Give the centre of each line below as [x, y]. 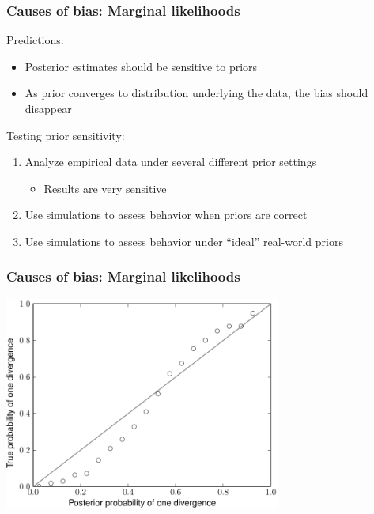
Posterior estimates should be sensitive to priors [141, 66]
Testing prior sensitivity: [66, 135]
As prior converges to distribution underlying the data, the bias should [196, 93]
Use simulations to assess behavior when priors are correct [166, 215]
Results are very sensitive [105, 188]
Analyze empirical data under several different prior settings [171, 162]
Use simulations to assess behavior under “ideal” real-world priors [184, 241]
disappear [48, 108]
